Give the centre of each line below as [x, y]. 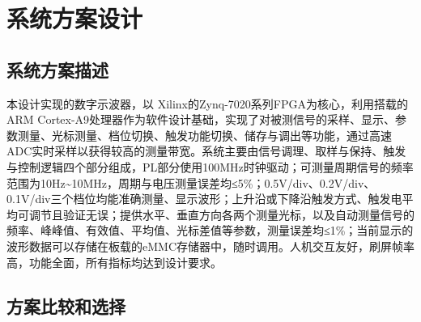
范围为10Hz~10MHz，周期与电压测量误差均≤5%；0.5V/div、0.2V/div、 [191, 182]
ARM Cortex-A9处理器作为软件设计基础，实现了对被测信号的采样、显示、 [201, 119]
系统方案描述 [57, 69]
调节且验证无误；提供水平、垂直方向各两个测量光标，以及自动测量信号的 [221, 214]
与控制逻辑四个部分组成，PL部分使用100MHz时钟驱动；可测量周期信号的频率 [210, 166]
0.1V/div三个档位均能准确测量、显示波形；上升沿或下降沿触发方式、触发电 [204, 199]
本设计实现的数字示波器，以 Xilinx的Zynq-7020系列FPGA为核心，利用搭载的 [207, 103]
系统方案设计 [75, 18]
